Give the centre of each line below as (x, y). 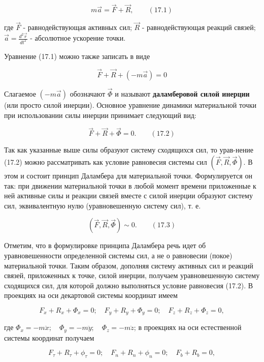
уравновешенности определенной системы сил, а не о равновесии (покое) (118, 255)
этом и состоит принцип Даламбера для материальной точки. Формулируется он (128, 176)
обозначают (88, 94)
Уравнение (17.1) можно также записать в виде (77, 56)
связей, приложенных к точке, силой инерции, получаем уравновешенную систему (132, 275)
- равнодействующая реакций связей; (199, 27)
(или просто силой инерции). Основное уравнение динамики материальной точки (130, 105)
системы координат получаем (49, 337)
